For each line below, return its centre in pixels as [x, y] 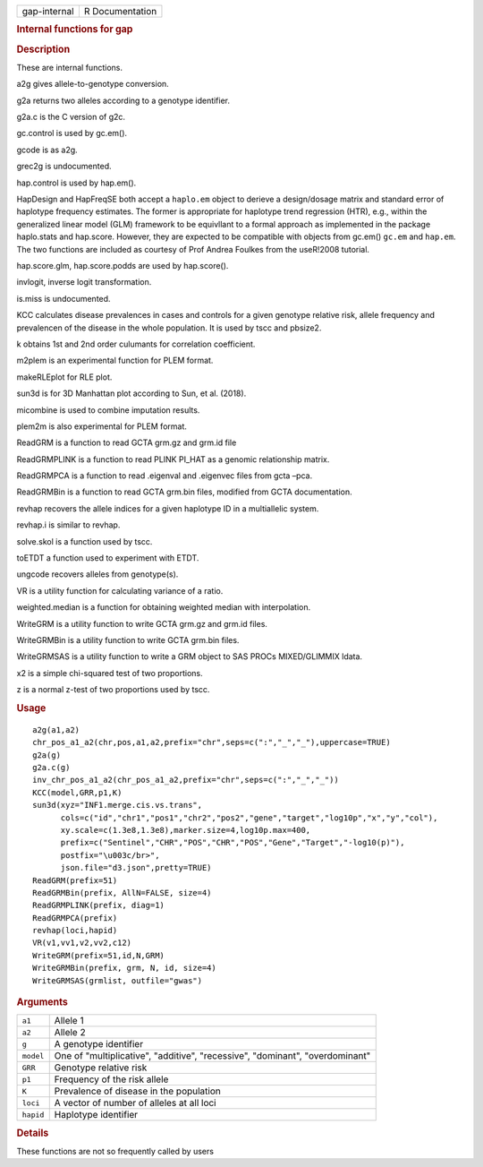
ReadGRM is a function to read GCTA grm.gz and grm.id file [127, 442]
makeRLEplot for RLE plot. [64, 377]
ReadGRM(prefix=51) [75, 880]
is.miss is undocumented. [64, 298]
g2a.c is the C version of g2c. [71, 117]
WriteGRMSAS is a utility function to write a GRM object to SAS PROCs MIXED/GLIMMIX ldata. [189, 656]
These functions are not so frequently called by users [115, 1151]
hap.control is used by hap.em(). [76, 183]
